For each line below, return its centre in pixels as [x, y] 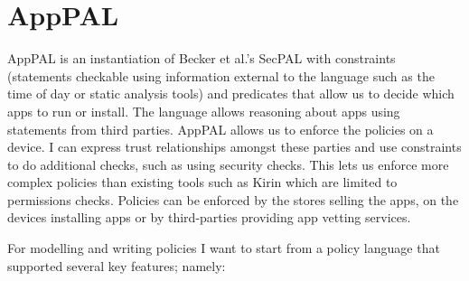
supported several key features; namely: [117, 265]
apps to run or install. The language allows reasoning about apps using [204, 111]
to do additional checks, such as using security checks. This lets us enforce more [228, 164]
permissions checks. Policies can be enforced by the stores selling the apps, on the [233, 199]
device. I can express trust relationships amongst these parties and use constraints [234, 147]
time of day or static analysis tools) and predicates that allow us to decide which [231, 94]
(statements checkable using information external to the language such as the [221, 75]
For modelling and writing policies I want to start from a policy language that [224, 248]
